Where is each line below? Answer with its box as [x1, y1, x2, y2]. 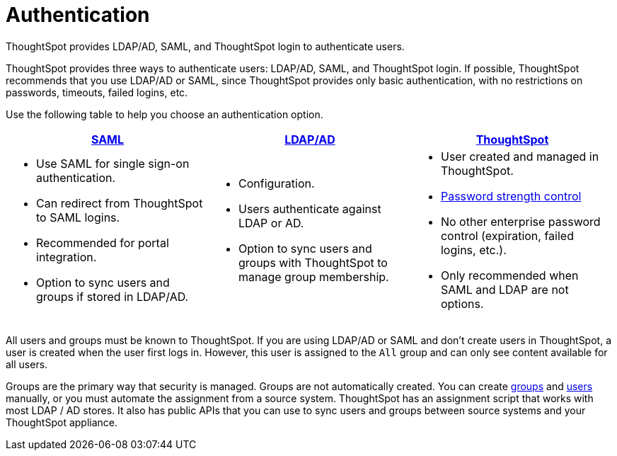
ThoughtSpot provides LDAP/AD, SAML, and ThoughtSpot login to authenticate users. [6, 40, 405, 52]
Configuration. [238, 176, 315, 190]
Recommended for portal [36, 235, 169, 250]
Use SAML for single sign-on [36, 156, 190, 171]
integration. [36, 249, 97, 264]
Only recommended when [440, 268, 579, 283]
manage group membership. [238, 269, 389, 284]
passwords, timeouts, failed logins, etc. [6, 86, 188, 98]
